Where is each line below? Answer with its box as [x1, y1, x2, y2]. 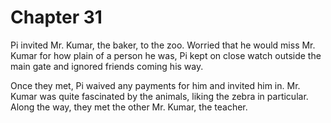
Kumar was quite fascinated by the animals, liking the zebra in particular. [10, 90, 309, 102]
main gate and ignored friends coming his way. [10, 60, 204, 72]
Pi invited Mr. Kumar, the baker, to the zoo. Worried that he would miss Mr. [10, 39, 316, 51]
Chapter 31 [10, 6, 103, 29]
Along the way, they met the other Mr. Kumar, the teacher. [10, 101, 248, 113]
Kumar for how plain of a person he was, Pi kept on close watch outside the [10, 49, 322, 61]
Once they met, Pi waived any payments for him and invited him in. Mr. [10, 79, 301, 91]
